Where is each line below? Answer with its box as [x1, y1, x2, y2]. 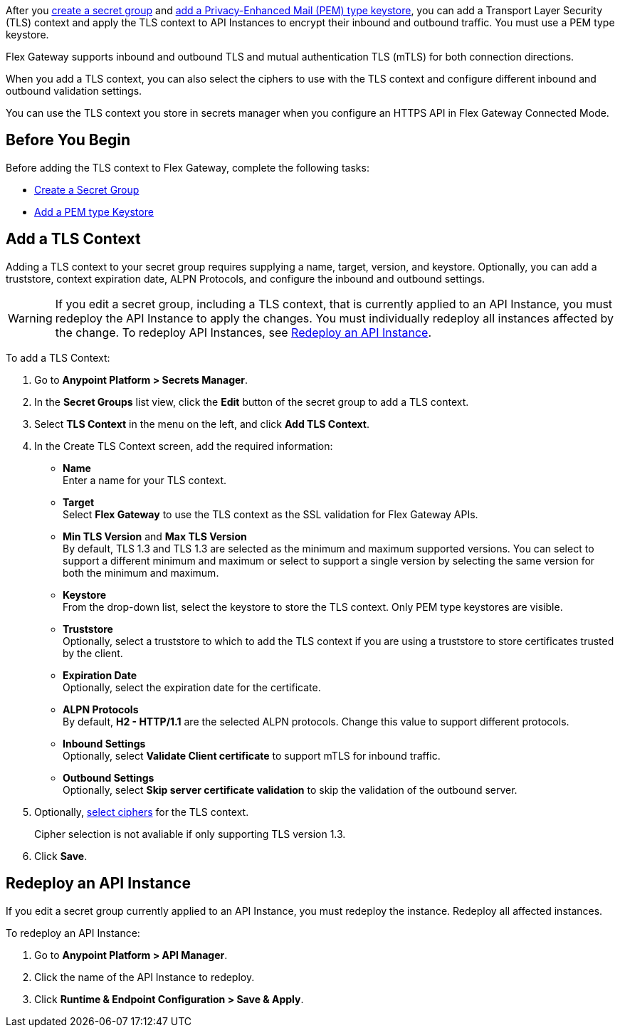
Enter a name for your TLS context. [63, 473, 227, 486]
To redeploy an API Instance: [6, 926, 140, 939]
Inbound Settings [63, 737, 146, 750]
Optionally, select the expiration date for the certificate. [63, 681, 321, 693]
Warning [8, 310, 53, 325]
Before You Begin [6, 131, 131, 150]
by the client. [63, 646, 123, 659]
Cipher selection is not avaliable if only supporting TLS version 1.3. [34, 827, 346, 840]
